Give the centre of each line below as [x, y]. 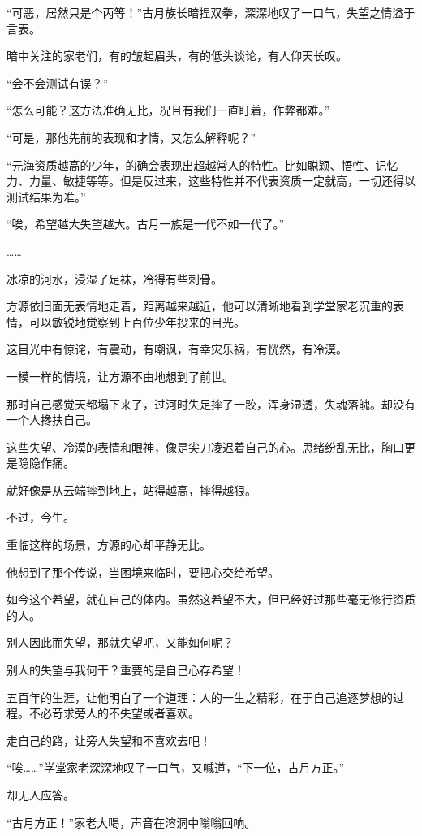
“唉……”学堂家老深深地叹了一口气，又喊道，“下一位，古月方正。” [176, 767]
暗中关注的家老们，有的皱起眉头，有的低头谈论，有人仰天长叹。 [177, 56]
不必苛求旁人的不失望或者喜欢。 [114, 713]
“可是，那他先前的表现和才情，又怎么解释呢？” [131, 137]
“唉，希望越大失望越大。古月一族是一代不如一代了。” [146, 224]
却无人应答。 [41, 795]
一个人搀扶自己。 [52, 420]
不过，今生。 [41, 517]
